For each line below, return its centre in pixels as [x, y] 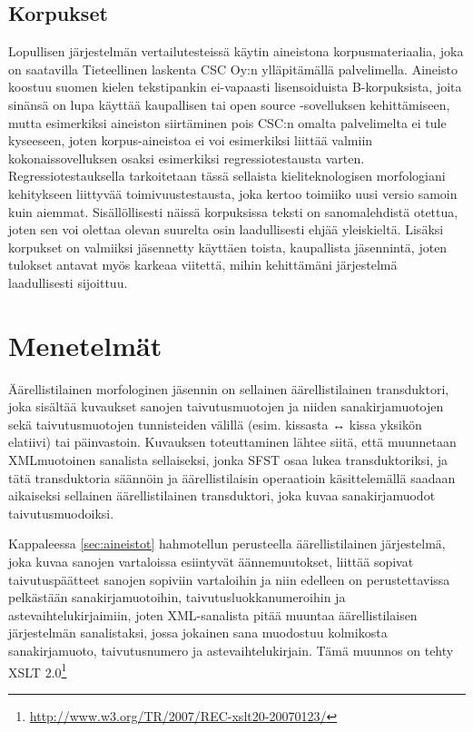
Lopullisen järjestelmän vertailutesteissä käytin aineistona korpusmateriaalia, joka [236, 51]
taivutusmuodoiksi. [61, 513]
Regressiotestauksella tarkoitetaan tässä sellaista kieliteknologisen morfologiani [227, 176]
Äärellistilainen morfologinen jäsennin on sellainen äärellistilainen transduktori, [229, 388]
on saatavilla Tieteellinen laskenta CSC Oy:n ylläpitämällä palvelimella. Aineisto [233, 69]
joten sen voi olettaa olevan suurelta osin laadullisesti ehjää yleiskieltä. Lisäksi [226, 229]
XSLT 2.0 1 [38, 670]
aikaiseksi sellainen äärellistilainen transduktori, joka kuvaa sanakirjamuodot [222, 495]
